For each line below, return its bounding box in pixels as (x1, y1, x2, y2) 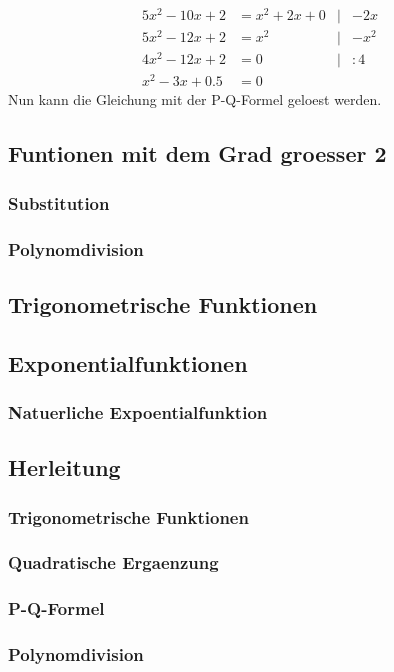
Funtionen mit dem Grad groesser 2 (8, 138, 387, 169)
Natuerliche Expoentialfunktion (8, 399, 268, 424)
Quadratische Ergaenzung (8, 550, 219, 575)
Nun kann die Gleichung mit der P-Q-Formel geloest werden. (8, 89, 382, 110)
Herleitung (8, 452, 121, 483)
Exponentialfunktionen (8, 347, 248, 378)
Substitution (8, 190, 110, 215)
